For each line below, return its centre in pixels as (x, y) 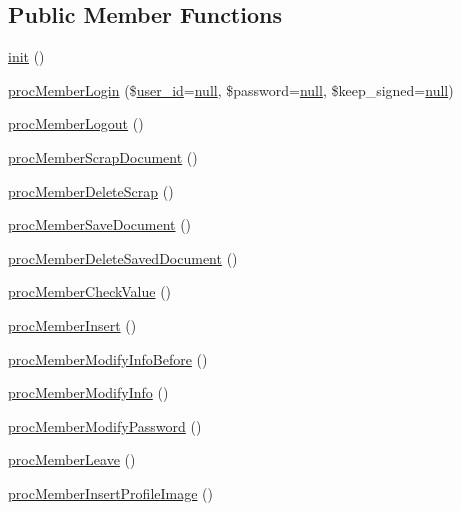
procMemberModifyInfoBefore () (108, 358)
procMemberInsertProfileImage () (110, 492)
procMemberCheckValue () (90, 291)
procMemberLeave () (72, 459)
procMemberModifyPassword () (105, 425)
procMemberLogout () (76, 123)
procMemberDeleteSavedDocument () (123, 257)
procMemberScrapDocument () (103, 156)
